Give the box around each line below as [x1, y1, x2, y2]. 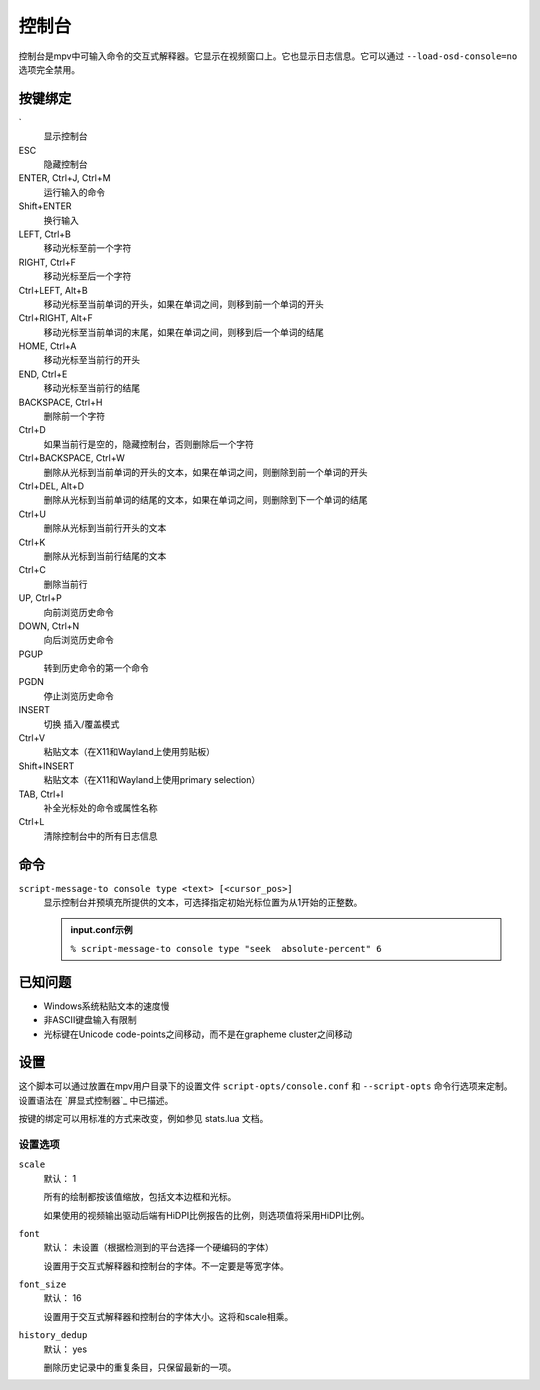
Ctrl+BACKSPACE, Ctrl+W [18, 452, 125, 464]
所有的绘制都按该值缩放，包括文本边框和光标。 [43, 1191, 237, 1203]
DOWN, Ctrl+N [18, 620, 80, 632]
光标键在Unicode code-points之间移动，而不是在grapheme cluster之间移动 [43, 1028, 353, 1040]
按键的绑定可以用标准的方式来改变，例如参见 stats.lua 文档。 [18, 1113, 269, 1125]
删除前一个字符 [43, 410, 105, 422]
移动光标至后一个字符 [43, 270, 132, 282]
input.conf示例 [70, 924, 133, 936]
